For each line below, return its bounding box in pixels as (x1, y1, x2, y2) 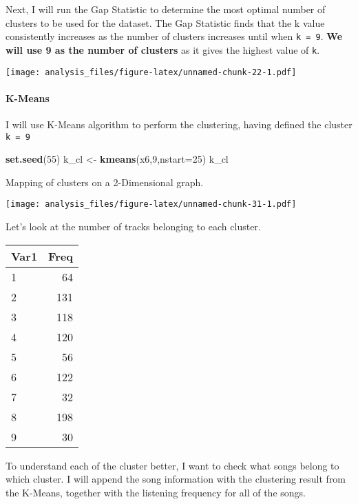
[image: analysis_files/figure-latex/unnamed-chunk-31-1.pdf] (6, 199, 297, 210)
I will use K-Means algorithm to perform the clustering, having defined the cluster (6, 117, 352, 131)
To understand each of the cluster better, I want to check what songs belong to (6, 458, 339, 472)
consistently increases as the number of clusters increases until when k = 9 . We (6, 29, 343, 43)
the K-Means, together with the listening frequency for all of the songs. (6, 485, 306, 499)
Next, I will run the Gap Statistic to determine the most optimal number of (6, 2, 326, 16)
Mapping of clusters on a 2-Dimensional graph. (6, 174, 204, 189)
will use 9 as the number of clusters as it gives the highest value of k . (6, 42, 320, 57)
